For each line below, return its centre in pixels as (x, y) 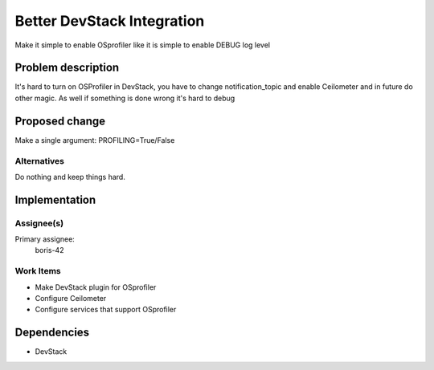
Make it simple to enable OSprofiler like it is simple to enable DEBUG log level (143, 45)
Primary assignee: (45, 239)
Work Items (38, 271)
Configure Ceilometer (71, 298)
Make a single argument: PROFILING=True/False (95, 140)
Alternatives (39, 161)
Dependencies (52, 333)
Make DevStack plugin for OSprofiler (96, 287)
